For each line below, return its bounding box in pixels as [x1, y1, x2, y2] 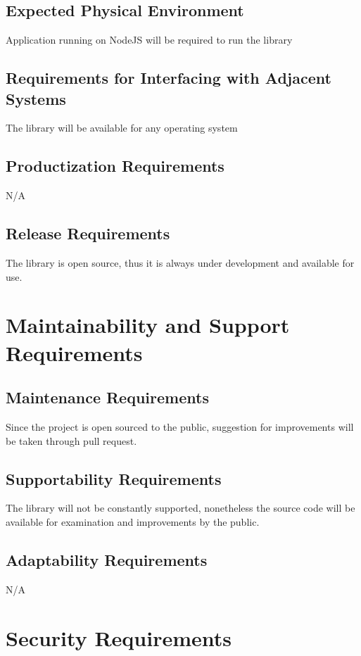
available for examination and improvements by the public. [6, 514, 260, 529]
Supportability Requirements [6, 467, 222, 489]
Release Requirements [6, 222, 170, 244]
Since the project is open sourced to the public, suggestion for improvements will [6, 419, 354, 434]
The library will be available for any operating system [6, 120, 238, 135]
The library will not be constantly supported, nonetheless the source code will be [6, 500, 355, 515]
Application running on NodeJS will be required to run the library [6, 32, 293, 47]
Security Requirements [6, 623, 232, 652]
